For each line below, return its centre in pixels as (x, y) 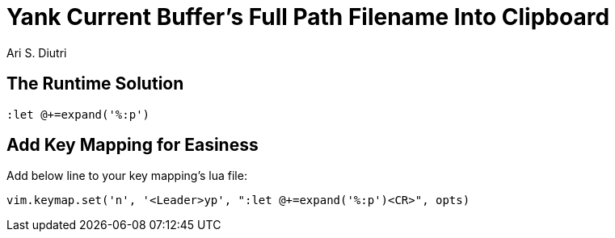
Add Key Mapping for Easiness (133, 145)
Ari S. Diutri (37, 52)
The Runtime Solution (95, 84)
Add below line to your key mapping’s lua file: (127, 176)
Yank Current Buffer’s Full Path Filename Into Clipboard (308, 17)
